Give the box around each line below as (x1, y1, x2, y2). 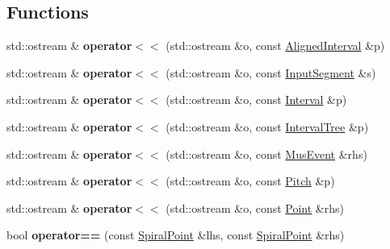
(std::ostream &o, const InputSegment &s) (166, 64, 376, 81)
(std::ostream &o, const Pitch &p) (166, 172, 335, 189)
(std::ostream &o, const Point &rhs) (166, 199, 344, 216)
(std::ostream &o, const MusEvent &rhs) (166, 145, 367, 162)
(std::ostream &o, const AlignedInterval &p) (166, 37, 385, 54)
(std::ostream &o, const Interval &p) (166, 91, 347, 108)
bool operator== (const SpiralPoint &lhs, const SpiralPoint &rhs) (6, 226, 345, 243)
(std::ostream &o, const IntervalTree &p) (166, 118, 369, 135)
